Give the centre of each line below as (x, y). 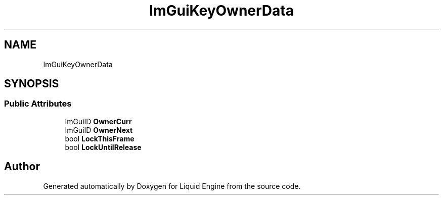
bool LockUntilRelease (103, 147)
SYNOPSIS (32, 84)
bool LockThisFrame (100, 138)
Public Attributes (38, 104)
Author (22, 167)
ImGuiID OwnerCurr (98, 121)
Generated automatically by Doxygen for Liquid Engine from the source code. (172, 186)
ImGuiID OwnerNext (99, 130)
